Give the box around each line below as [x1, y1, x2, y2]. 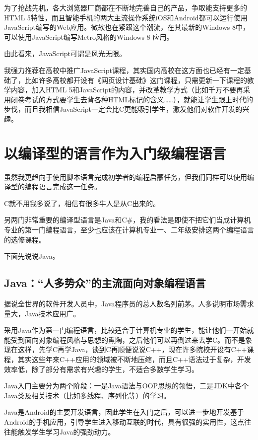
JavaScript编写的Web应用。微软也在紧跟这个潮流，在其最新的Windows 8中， [4, 22, 250, 32]
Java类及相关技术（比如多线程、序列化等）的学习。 [4, 390, 171, 400]
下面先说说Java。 [4, 251, 60, 261]
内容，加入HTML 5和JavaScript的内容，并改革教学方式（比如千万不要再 [10, 84, 243, 95]
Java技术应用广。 [24, 308, 80, 318]
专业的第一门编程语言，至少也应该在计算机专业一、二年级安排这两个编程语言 [4, 224, 254, 235]
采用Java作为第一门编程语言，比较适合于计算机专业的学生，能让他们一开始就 [4, 325, 254, 335]
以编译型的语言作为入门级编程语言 [4, 143, 227, 163]
